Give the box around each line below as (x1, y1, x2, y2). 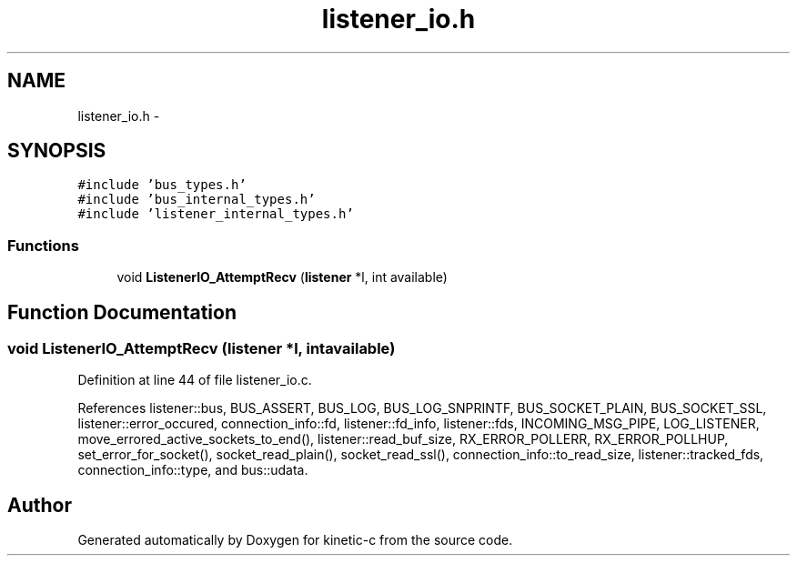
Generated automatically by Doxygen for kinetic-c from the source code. (77, 532, 513, 548)
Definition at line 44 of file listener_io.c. (77, 372, 312, 388)
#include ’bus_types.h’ (77, 177, 247, 193)
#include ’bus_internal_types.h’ (77, 192, 316, 207)
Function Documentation (7, 300, 237, 324)
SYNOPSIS (7, 139, 106, 163)
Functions (7, 236, 79, 255)
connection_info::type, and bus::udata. (77, 462, 308, 478)
